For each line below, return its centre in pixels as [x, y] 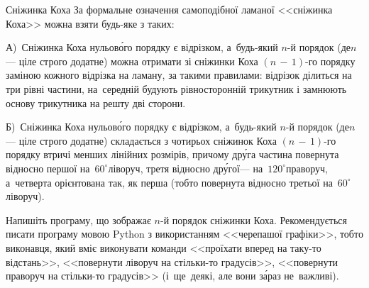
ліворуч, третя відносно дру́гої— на [186, 168]
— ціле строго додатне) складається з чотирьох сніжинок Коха [141, 140]
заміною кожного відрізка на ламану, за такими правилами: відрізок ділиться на [179, 75]
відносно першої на [48, 168]
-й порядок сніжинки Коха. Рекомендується [254, 220]
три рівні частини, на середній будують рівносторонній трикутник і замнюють [176, 88]
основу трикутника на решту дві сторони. [96, 103]
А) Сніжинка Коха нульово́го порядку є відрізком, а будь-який [142, 47]
